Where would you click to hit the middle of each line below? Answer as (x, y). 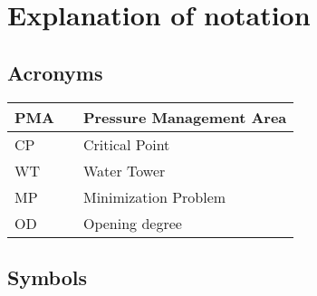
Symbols (48, 277)
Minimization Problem (154, 196)
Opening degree (132, 223)
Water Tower (124, 170)
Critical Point (126, 144)
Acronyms (55, 72)
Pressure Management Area (185, 117)
